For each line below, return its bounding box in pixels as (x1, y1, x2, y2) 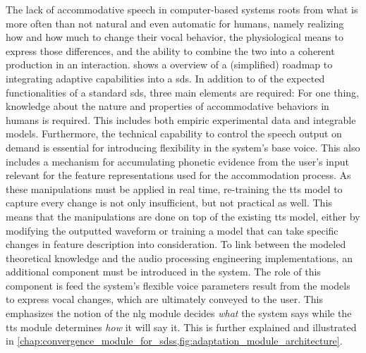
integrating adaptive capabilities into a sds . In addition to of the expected (6, 70, 325, 85)
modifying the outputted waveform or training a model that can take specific (6, 223, 338, 237)
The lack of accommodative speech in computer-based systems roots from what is (6, 2, 358, 16)
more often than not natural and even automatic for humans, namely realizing (6, 16, 344, 30)
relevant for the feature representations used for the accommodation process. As (6, 168, 351, 182)
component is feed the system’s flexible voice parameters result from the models (6, 278, 350, 292)
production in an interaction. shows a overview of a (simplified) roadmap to (6, 57, 333, 72)
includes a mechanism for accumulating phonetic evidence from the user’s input (6, 154, 349, 168)
